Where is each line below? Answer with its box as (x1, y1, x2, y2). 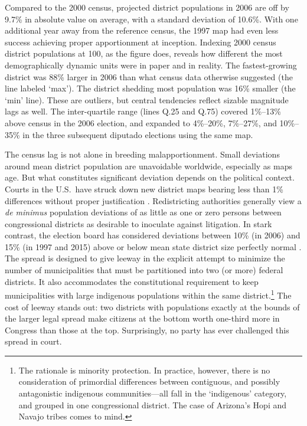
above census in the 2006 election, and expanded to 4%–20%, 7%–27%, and (5, 116, 277, 129)
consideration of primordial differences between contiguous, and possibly (18, 375, 280, 388)
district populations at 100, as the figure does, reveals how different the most (5, 47, 283, 60)
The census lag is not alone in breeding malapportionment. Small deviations (5, 148, 280, 160)
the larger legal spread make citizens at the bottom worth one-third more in (5, 312, 280, 325)
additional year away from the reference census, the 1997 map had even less (5, 24, 279, 37)
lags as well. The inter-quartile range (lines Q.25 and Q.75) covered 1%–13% (5, 105, 281, 117)
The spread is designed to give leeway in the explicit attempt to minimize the (5, 252, 285, 264)
